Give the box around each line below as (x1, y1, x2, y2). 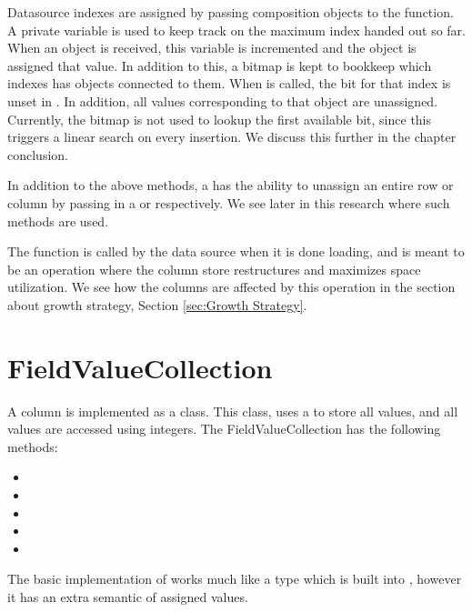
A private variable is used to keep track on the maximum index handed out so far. (7, 20, 466, 39)
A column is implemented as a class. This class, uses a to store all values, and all (7, 401, 458, 420)
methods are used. (7, 211, 109, 230)
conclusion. (7, 145, 68, 164)
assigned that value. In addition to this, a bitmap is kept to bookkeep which (7, 55, 432, 75)
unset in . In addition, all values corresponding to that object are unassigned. (7, 91, 438, 110)
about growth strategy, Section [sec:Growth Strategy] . (7, 295, 307, 314)
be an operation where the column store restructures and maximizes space (7, 259, 421, 278)
